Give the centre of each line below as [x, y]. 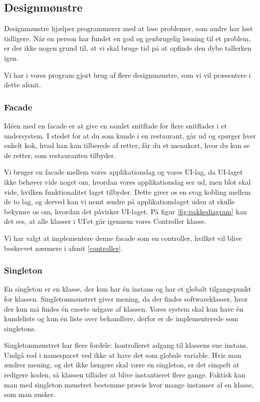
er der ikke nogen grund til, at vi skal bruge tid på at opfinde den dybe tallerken [128, 48]
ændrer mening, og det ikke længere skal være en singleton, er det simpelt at [122, 365]
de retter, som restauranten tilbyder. [60, 155]
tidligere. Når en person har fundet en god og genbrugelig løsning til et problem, [127, 38]
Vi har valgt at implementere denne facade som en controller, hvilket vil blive [123, 238]
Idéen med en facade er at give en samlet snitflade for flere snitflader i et [115, 125]
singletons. [20, 328]
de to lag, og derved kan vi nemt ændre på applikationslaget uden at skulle [119, 202]
